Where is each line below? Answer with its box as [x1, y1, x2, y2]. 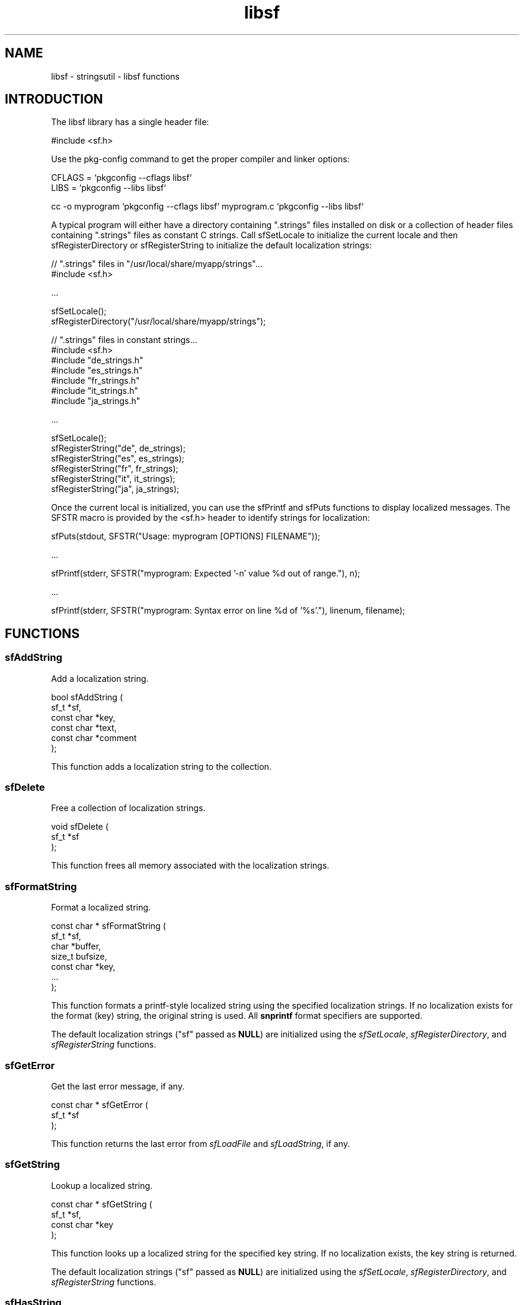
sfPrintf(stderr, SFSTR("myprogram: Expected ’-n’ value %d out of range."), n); [51, 568, 360, 579]
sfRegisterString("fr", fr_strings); [51, 463, 178, 474]
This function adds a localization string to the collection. [51, 761, 272, 772]
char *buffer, [51, 941, 101, 952]
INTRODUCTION [5, 92, 103, 107]
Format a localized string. [51, 902, 151, 913]
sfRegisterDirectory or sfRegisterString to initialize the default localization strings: [51, 240, 372, 251]
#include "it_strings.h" [51, 386, 138, 396]
